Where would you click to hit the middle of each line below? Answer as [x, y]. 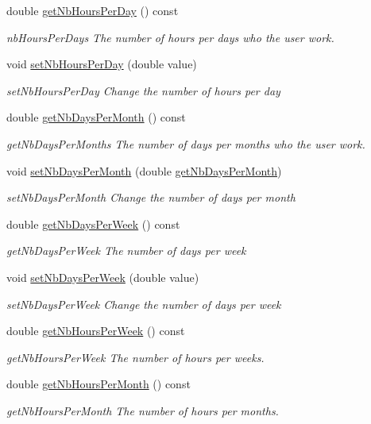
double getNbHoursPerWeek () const [96, 331]
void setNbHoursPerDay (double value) [102, 64]
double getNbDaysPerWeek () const [93, 224]
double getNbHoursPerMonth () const [99, 384]
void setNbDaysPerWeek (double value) [103, 277]
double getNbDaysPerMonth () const [96, 117]
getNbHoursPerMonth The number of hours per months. [143, 410]
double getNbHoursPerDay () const [93, 10]
